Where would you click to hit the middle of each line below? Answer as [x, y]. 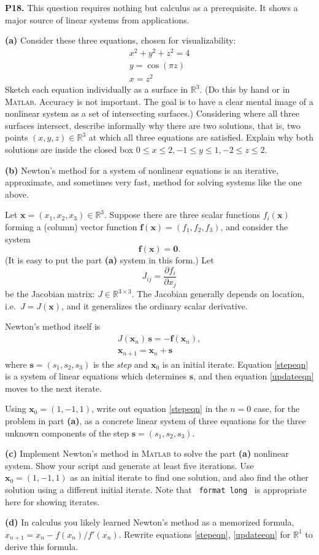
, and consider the [254, 226]
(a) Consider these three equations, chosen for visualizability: [121, 40]
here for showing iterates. [52, 501]
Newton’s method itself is [53, 326]
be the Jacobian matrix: [50, 294]
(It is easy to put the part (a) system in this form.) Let [110, 260]
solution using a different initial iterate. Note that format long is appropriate [156, 489]
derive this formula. [42, 547]
